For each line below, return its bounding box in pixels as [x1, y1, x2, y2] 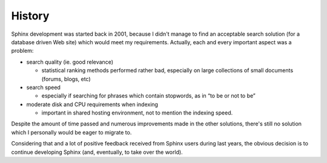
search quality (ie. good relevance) [26, 58, 113, 65]
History [11, 9, 50, 22]
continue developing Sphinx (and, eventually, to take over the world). [11, 148, 183, 156]
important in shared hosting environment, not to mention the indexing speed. [41, 109, 233, 116]
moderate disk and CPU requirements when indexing [26, 101, 159, 108]
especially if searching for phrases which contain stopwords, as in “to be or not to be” [41, 92, 256, 99]
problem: [11, 47, 34, 55]
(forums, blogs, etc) [41, 75, 91, 82]
